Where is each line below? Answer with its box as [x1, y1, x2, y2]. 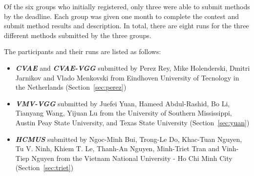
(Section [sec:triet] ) [15, 162, 74, 173]
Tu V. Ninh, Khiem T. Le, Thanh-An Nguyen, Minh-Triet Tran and [15, 143, 220, 154]
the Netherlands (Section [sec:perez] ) [15, 82, 127, 92]
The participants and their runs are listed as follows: [4, 46, 161, 57]
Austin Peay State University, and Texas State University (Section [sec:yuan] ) [15, 117, 250, 127]
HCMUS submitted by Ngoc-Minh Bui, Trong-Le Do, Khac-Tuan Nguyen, [15, 134, 242, 144]
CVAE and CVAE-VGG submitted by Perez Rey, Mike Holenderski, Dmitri [15, 62, 250, 73]
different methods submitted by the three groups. [4, 30, 151, 40]
